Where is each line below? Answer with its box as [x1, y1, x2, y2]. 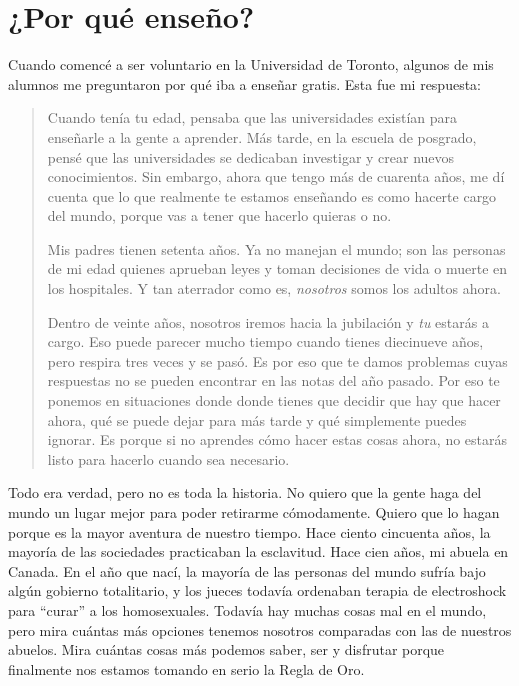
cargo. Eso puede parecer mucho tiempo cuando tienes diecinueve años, [47, 331, 484, 352]
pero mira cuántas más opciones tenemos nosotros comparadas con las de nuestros [8, 619, 512, 640]
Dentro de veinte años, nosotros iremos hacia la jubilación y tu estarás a [47, 311, 489, 332]
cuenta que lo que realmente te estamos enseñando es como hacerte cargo [47, 185, 497, 206]
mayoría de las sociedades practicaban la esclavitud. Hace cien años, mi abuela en [8, 541, 509, 562]
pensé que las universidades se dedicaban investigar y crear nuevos [47, 146, 455, 167]
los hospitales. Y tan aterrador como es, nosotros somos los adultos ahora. [47, 278, 501, 299]
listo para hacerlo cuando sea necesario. [47, 448, 290, 469]
